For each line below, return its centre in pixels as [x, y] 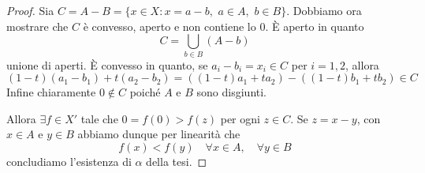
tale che [99, 118]
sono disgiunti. [232, 92]
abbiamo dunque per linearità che [159, 134]
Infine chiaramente [51, 92]
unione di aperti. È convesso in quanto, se [107, 64]
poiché [145, 92]
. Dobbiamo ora [324, 10]
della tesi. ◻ [177, 161]
